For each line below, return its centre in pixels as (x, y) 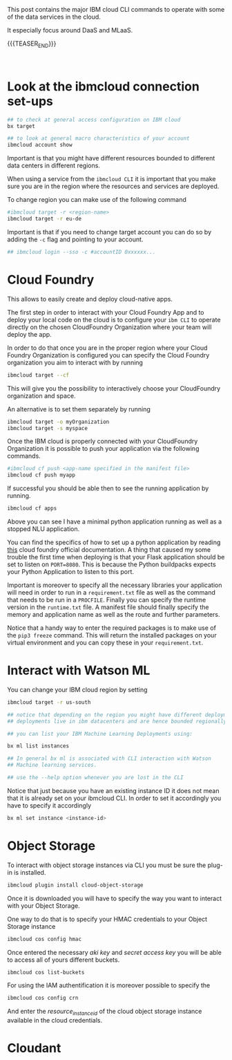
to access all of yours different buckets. (64, 960)
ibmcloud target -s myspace (48, 428)
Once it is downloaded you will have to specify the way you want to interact (115, 898)
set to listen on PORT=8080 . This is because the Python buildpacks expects (112, 564)
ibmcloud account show (40, 145)
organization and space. (41, 396)
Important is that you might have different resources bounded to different (111, 158)
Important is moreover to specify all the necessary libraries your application (115, 585)
